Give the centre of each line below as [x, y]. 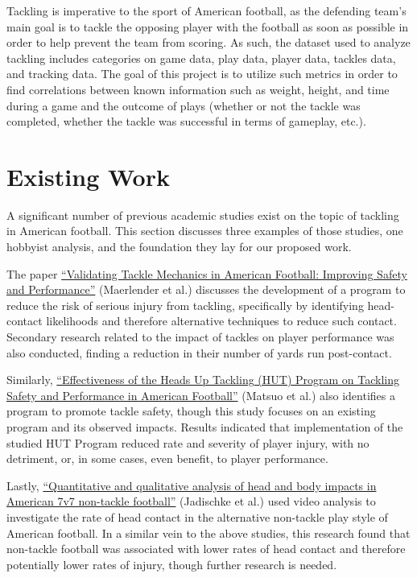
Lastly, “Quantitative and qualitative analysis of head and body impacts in [192, 485]
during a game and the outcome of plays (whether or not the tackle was [184, 105]
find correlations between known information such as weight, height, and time [198, 89]
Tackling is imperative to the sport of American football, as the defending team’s [206, 10]
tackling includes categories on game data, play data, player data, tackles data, [201, 58]
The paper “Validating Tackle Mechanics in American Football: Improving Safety [207, 273]
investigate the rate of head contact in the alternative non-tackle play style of [197, 516]
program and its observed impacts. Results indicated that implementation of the [205, 427]
